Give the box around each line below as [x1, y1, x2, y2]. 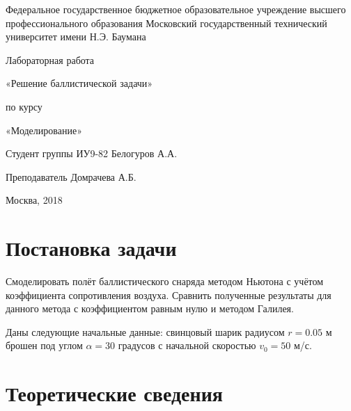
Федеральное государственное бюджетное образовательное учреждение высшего [6, 2, 346, 16]
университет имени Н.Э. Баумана [6, 29, 146, 44]
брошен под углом [6, 338, 83, 353]
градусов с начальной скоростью [118, 338, 256, 353]
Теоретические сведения [6, 379, 223, 408]
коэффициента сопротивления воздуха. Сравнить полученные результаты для [6, 287, 331, 302]
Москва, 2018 [6, 193, 63, 207]
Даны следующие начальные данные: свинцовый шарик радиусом [6, 324, 285, 339]
